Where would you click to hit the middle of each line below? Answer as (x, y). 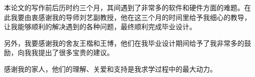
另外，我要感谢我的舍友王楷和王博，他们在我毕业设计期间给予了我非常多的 (124, 43)
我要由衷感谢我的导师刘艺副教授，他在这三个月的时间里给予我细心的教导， (131, 17)
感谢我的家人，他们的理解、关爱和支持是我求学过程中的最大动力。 (110, 68)
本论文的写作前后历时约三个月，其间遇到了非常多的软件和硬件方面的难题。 (124, 7)
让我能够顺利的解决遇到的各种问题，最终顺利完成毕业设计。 (100, 27)
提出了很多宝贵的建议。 (76, 52)
